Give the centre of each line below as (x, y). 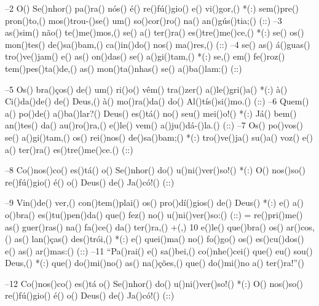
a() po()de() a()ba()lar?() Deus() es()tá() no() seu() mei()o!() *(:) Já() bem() (151, 113)
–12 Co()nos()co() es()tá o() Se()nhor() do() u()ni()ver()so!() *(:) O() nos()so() (154, 283)
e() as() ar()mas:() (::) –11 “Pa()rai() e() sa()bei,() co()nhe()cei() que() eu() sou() (159, 250)
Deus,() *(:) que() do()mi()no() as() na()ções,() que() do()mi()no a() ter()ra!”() (155, 263)
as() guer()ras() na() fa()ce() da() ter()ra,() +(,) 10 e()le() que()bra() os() (144, 226)
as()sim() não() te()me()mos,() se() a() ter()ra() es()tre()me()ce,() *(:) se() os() (155, 32)
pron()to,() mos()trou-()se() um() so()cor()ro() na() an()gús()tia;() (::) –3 (144, 20)
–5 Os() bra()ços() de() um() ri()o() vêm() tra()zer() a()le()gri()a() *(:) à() (146, 89)
